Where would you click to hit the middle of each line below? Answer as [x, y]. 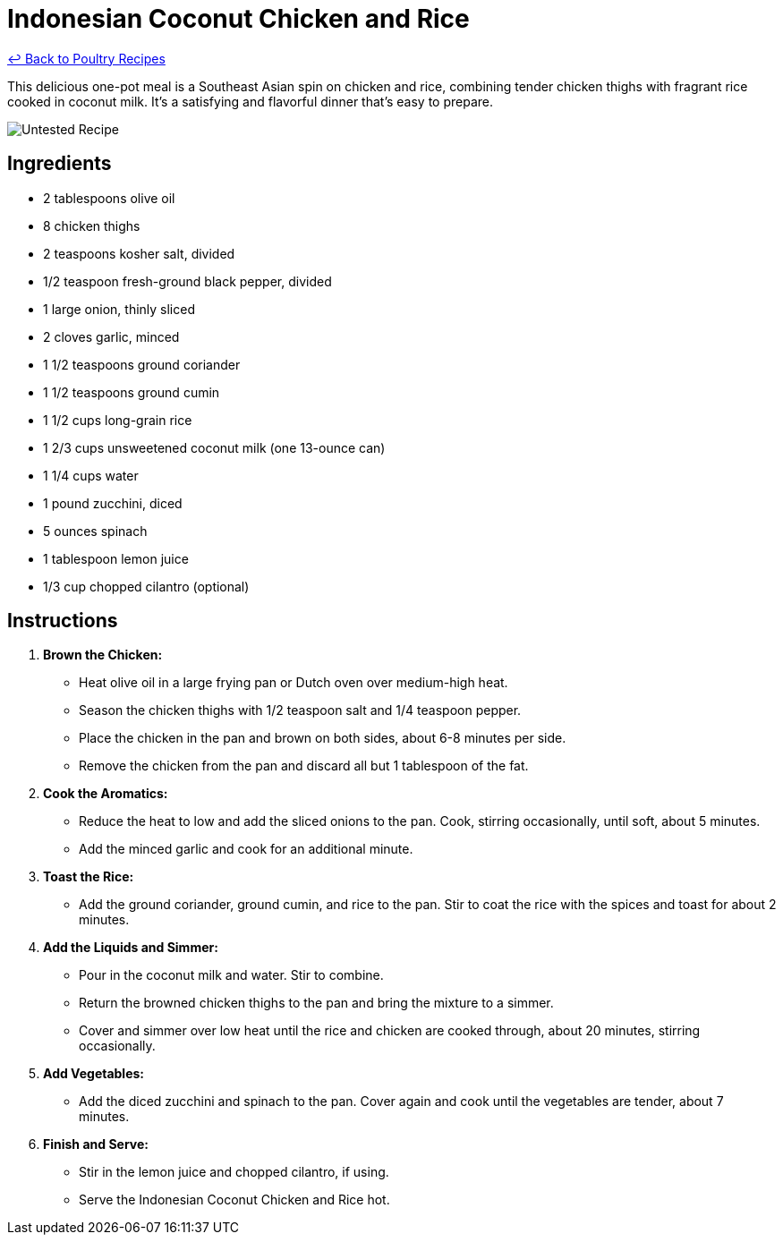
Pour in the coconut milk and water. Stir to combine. [231, 975]
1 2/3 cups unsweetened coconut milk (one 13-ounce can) [214, 447]
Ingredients [60, 164]
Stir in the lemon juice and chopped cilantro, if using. [234, 1172]
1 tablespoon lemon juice [116, 558]
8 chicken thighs [92, 225]
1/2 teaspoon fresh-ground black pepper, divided [187, 281]
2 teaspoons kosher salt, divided [139, 253]
